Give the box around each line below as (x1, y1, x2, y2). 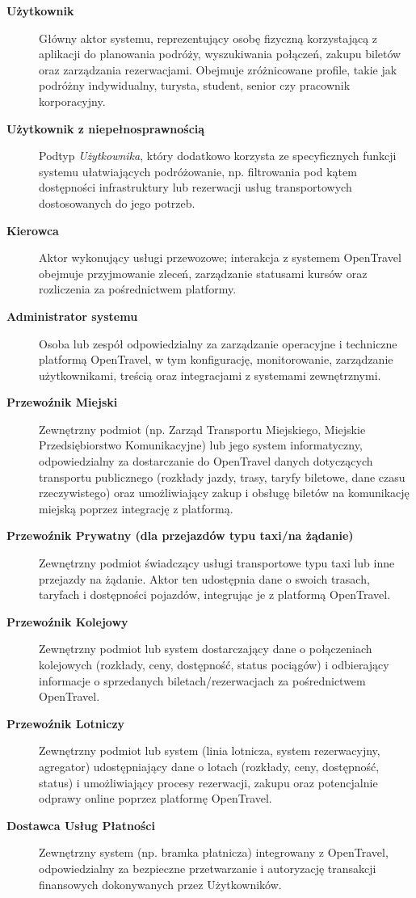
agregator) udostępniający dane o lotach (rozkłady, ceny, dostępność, (39, 757, 380, 774)
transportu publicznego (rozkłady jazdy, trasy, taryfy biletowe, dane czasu (39, 468, 405, 485)
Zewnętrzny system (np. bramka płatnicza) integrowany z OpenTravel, (39, 844, 389, 861)
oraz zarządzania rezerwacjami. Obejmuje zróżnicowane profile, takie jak (39, 61, 397, 78)
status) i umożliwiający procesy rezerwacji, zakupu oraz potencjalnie (39, 774, 378, 790)
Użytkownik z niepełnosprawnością (6, 120, 205, 137)
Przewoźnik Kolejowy (6, 613, 128, 630)
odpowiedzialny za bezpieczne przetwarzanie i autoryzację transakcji (39, 859, 376, 876)
